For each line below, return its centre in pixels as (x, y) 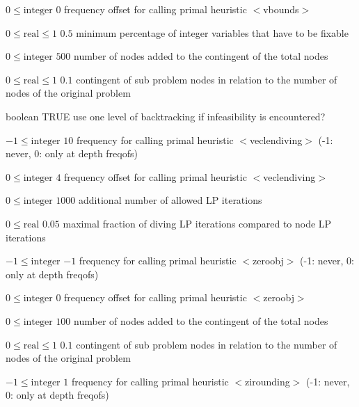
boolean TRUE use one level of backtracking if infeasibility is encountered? (166, 116)
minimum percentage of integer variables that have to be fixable (212, 32)
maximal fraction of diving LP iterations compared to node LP (197, 223)
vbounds (281, 9)
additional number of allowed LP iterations (170, 200)
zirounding (268, 381)
